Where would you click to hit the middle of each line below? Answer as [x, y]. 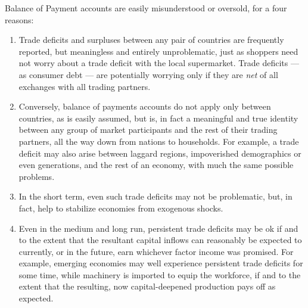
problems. [37, 176]
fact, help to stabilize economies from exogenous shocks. [121, 208]
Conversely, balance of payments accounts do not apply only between [145, 106]
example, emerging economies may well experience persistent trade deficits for [161, 263]
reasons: [19, 19]
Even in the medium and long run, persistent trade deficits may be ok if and [158, 228]
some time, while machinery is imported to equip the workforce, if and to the [160, 274]
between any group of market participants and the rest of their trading [148, 130]
